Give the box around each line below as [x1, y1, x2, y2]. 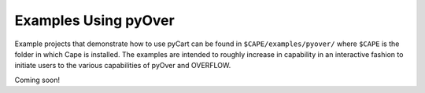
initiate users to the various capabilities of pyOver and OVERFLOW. [14, 61, 231, 70]
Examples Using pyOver [14, 12, 175, 29]
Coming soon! [14, 75, 61, 84]
